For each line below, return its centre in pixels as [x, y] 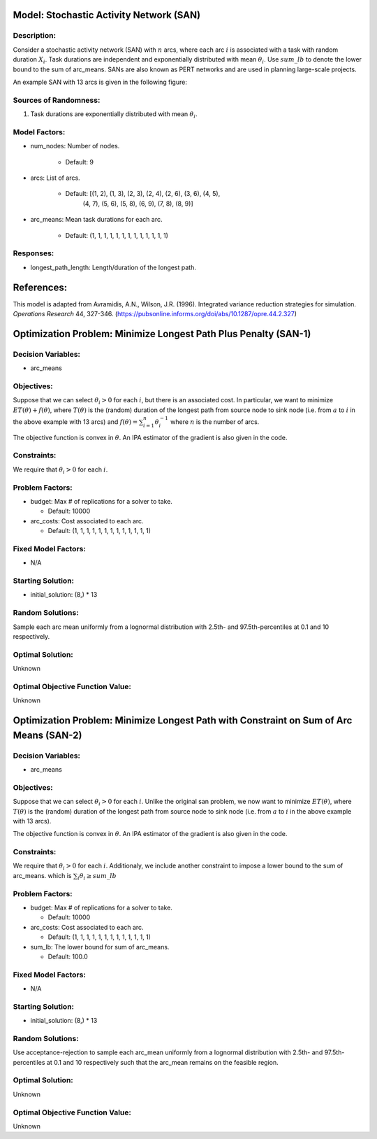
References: [40, 287]
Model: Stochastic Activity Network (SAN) [107, 15]
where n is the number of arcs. [215, 422]
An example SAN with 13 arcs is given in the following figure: [100, 82]
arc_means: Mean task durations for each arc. [96, 220]
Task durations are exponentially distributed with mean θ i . [114, 115]
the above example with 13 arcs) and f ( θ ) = [75, 422]
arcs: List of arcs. [55, 178]
